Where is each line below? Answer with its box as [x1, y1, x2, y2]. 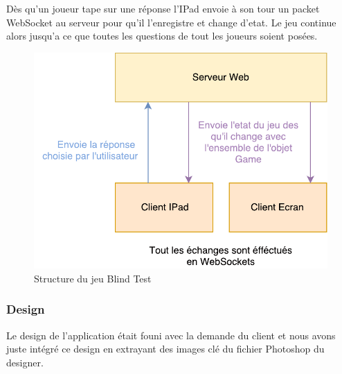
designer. [6, 355, 44, 369]
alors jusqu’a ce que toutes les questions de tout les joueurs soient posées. [6, 28, 318, 43]
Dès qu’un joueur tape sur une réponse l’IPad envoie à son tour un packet [6, 1, 320, 15]
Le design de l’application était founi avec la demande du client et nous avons [6, 328, 336, 342]
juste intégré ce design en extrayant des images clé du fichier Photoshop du [6, 341, 325, 356]
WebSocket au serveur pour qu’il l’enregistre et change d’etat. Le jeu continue [6, 15, 336, 29]
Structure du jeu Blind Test [34, 271, 152, 285]
